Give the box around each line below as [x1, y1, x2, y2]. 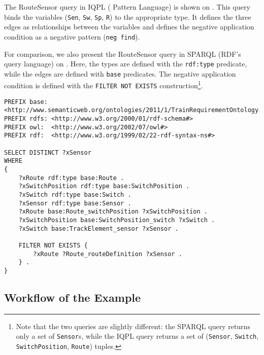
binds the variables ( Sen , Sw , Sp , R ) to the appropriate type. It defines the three [4, 11, 251, 22]
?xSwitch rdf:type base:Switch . [18, 191, 131, 198]
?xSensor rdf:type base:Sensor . [18, 199, 131, 207]
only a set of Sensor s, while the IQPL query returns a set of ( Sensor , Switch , [16, 331, 259, 341]
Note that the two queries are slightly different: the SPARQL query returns [16, 321, 250, 331]
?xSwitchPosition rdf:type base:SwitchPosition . [18, 183, 190, 190]
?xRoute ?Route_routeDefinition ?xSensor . [33, 250, 182, 258]
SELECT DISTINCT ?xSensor [4, 149, 91, 156]
